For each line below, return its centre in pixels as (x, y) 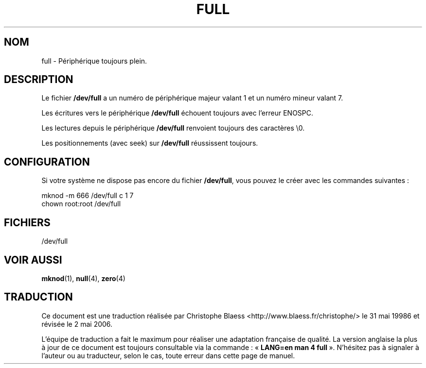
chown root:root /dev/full (81, 204)
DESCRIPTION (39, 80)
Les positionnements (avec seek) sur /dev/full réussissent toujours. (150, 143)
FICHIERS (27, 222)
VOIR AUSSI (33, 260)
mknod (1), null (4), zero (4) (83, 278)
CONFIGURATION (47, 162)
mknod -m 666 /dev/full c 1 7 (88, 196)
